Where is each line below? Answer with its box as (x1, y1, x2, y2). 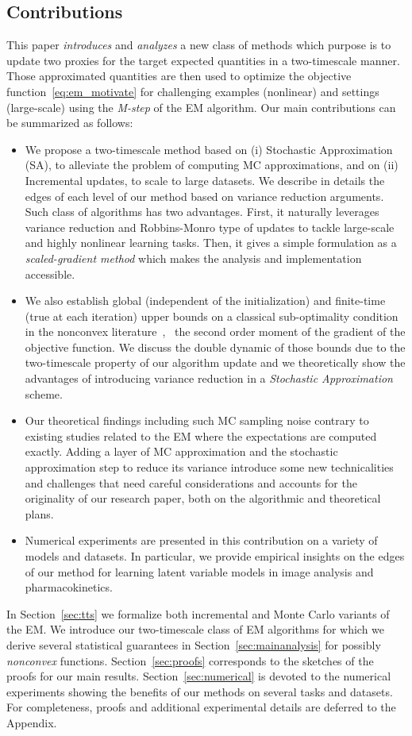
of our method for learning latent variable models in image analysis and (25, 563, 374, 580)
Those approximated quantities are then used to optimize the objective (6, 67, 352, 84)
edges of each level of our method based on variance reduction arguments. (25, 187, 384, 204)
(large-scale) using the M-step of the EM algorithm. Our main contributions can (6, 98, 396, 115)
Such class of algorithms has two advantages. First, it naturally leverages (25, 203, 379, 220)
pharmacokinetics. (25, 579, 113, 595)
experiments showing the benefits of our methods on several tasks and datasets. (6, 683, 393, 699)
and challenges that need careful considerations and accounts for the (25, 474, 357, 491)
